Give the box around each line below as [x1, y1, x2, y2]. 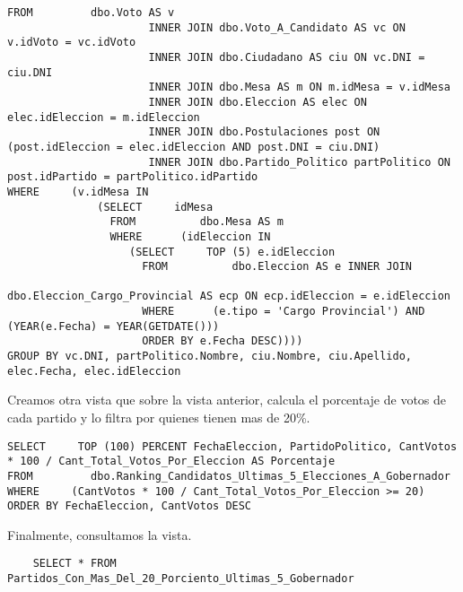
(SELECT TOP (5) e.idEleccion [129, 245, 336, 258]
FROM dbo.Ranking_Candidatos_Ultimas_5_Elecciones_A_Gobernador [7, 469, 450, 483]
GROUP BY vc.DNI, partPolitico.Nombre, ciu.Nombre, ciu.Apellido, [7, 350, 413, 363]
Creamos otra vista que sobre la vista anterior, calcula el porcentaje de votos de [7, 390, 447, 409]
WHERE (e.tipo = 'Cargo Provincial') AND [142, 305, 425, 318]
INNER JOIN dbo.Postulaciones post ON [148, 126, 380, 139]
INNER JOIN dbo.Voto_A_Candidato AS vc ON [148, 21, 406, 34]
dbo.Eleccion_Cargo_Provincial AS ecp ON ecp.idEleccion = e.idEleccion [7, 290, 450, 303]
